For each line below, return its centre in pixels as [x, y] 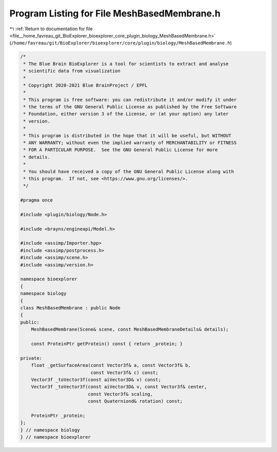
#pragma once [37, 200]
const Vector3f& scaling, [121, 394]
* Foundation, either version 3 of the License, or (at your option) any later [126, 114]
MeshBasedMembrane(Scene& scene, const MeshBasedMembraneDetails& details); [130, 329]
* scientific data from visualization [72, 71]
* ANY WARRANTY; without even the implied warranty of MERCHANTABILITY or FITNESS [130, 143]
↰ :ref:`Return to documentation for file [51, 29]
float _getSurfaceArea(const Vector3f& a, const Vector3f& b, [111, 365]
